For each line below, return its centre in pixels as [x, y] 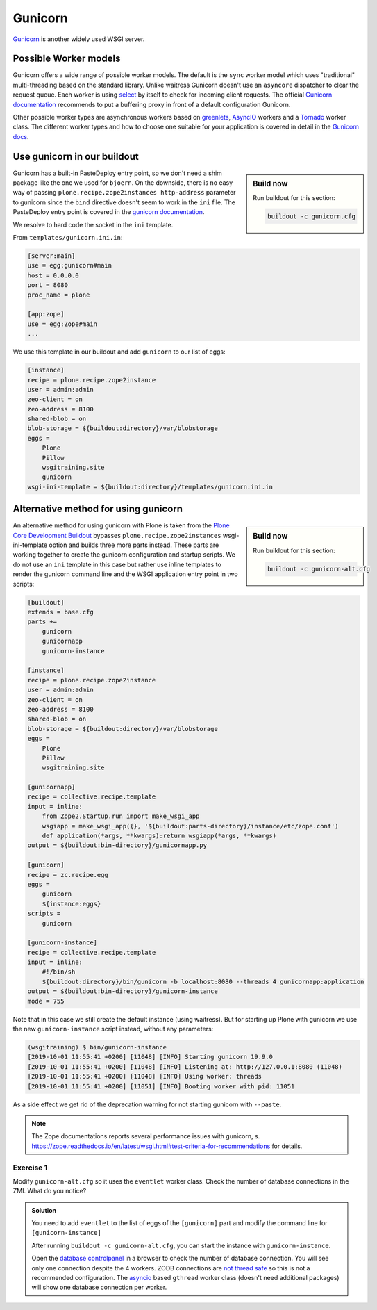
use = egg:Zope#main [62, 324]
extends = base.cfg [60, 612]
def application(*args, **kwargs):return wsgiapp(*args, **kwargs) [159, 836]
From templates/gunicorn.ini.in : [68, 238]
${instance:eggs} [72, 904]
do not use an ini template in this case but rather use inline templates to [117, 564]
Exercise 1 [30, 1168]
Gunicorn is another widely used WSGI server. [79, 39]
